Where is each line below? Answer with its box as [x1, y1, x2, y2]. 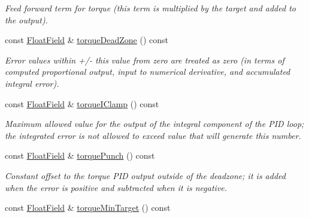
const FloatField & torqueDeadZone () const [5, 34, 169, 46]
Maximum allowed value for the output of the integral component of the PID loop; [5, 117, 304, 130]
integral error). [5, 77, 59, 89]
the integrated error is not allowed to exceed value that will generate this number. [5, 129, 301, 141]
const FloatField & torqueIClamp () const [5, 97, 159, 110]
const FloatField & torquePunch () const [5, 149, 155, 162]
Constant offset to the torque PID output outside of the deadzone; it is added [5, 169, 286, 181]
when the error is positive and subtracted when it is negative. [5, 181, 228, 193]
